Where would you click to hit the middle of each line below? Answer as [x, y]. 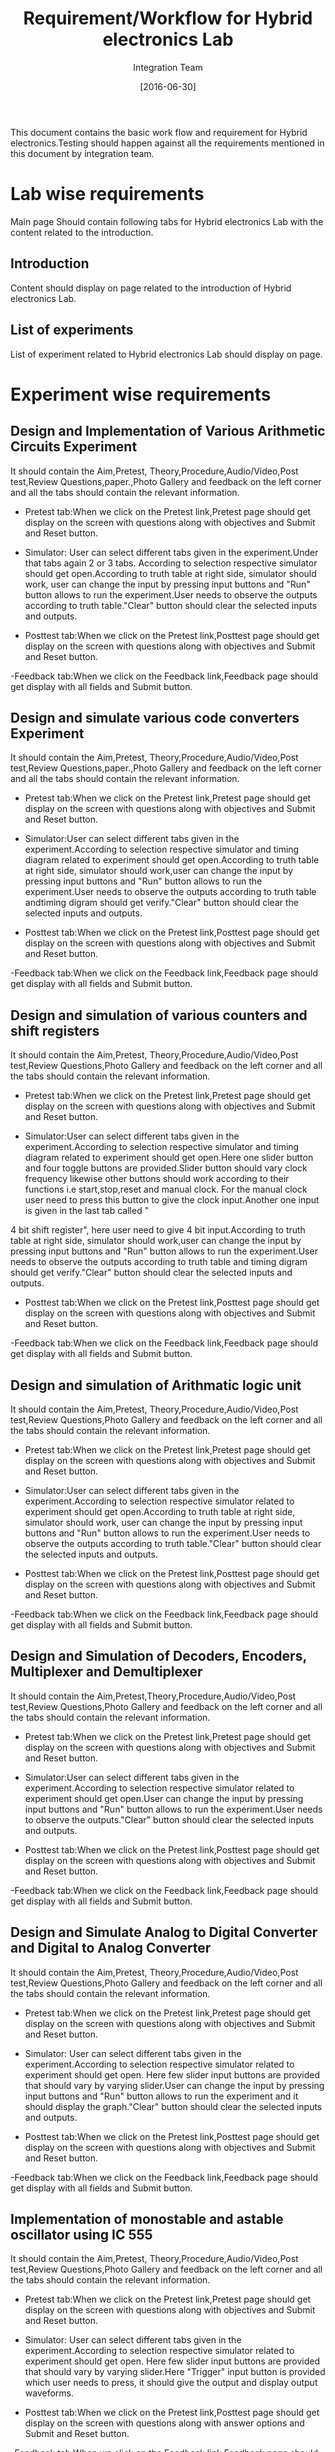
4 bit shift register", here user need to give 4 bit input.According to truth [158, 1230]
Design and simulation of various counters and [159, 1015]
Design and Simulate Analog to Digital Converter [164, 1932]
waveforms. [49, 2393]
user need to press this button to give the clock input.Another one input [172, 1200]
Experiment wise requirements [141, 394]
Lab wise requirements [107, 194]
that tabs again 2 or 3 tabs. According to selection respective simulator [171, 563]
